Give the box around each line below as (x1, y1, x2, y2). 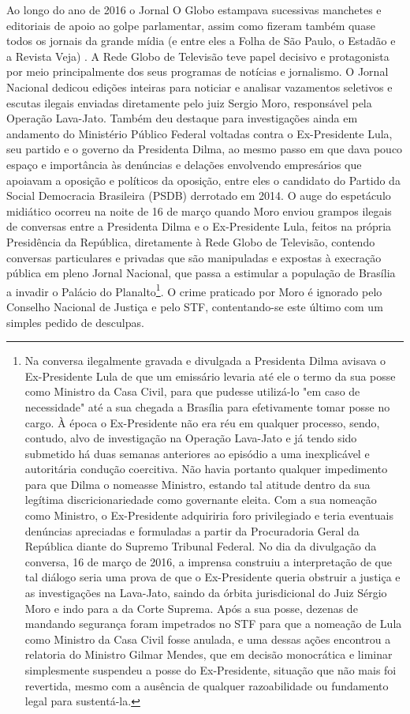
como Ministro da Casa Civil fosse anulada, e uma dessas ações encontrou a (24, 630, 391, 647)
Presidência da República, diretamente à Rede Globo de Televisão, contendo (6, 233, 375, 250)
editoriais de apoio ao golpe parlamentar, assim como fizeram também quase (6, 17, 375, 33)
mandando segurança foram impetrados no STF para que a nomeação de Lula (24, 615, 402, 632)
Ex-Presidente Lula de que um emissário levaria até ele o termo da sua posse (24, 367, 396, 384)
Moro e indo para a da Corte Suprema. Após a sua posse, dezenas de (24, 599, 358, 616)
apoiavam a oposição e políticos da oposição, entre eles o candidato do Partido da (6, 171, 401, 188)
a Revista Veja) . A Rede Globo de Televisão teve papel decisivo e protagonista (6, 47, 389, 64)
